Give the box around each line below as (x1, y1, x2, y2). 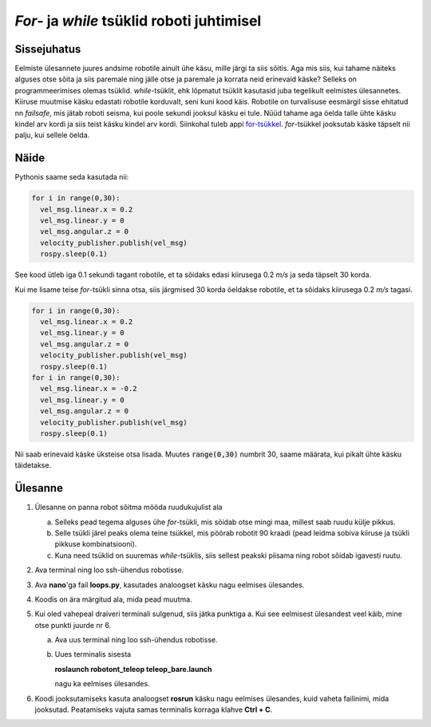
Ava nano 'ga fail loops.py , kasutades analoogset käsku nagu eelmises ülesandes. (34, 579, 305, 590)
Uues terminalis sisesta (54, 650, 132, 659)
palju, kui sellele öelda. (14, 130, 90, 140)
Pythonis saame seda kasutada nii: (14, 172, 129, 182)
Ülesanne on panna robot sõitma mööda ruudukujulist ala (34, 503, 223, 512)
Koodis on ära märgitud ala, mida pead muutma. (34, 595, 192, 604)
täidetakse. (14, 460, 52, 470)
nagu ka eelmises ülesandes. (54, 679, 151, 689)
